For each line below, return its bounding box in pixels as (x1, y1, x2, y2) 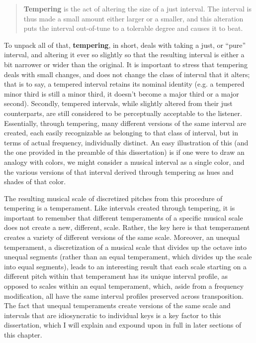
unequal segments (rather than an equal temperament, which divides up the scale (4, 251, 252, 262)
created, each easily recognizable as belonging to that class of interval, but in (4, 127, 238, 138)
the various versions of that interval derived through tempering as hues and (4, 166, 234, 177)
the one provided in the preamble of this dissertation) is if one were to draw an (4, 147, 245, 157)
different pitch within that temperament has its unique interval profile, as (4, 271, 228, 281)
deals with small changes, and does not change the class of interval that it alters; (4, 69, 250, 79)
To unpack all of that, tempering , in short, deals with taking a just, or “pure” (4, 39, 246, 50)
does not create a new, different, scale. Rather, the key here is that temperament (4, 222, 250, 232)
